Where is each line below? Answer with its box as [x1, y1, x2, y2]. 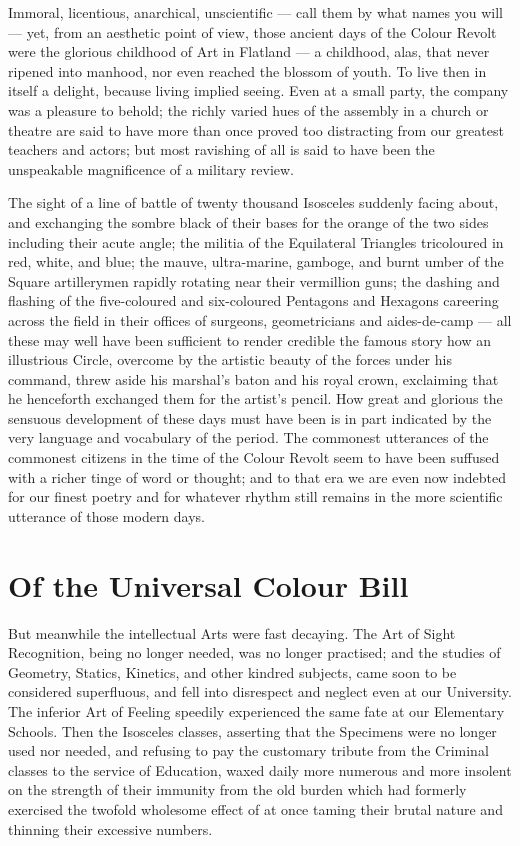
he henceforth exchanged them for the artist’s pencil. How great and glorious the [8, 388, 503, 409]
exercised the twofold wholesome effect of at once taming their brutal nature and [8, 798, 503, 819]
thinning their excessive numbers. [8, 818, 213, 839]
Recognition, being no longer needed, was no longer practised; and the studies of [8, 642, 501, 663]
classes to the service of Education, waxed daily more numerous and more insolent [8, 759, 512, 780]
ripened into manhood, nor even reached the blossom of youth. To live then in [8, 60, 487, 81]
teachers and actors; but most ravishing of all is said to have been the [8, 139, 435, 160]
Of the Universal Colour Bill [8, 564, 409, 605]
